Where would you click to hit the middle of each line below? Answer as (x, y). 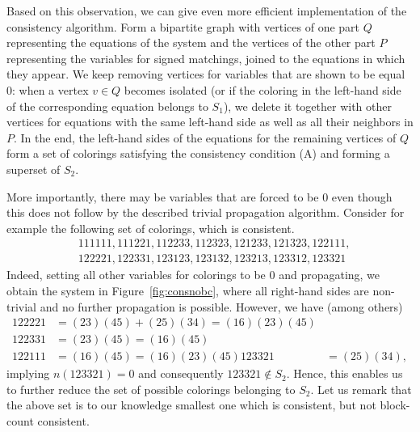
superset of (34, 169)
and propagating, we (330, 275)
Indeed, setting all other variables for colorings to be (136, 275)
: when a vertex (50, 89)
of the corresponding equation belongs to (107, 106)
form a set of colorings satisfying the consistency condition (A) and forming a (198, 153)
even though (362, 196)
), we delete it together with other (307, 106)
